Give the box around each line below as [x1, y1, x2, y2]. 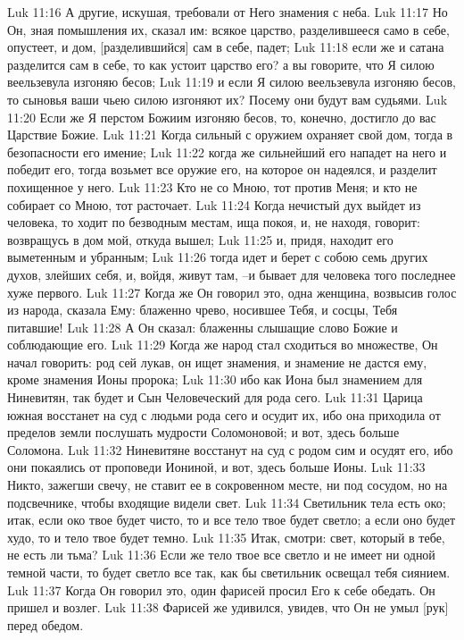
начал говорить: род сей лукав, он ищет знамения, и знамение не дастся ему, [7, 352, 427, 371]
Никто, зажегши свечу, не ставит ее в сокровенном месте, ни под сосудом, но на [7, 476, 448, 494]
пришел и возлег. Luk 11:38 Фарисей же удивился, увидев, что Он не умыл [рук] [7, 598, 449, 617]
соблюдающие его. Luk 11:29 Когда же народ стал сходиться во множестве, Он [7, 335, 438, 354]
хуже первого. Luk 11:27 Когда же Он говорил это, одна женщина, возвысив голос [7, 282, 457, 301]
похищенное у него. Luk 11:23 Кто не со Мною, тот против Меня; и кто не [7, 177, 418, 196]
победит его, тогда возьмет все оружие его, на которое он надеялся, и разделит [7, 160, 437, 179]
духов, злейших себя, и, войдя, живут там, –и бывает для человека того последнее [7, 265, 456, 283]
